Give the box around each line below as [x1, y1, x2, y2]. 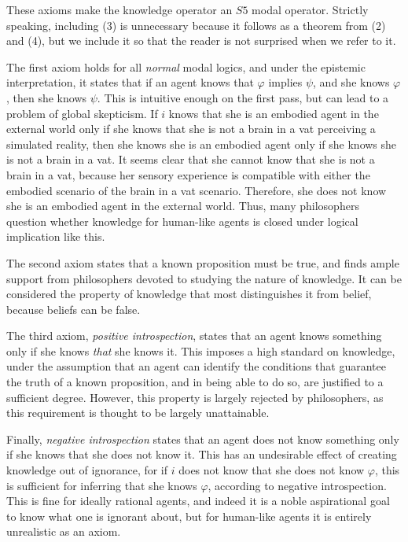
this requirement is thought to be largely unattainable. [6, 404, 270, 421]
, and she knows [313, 74, 390, 90]
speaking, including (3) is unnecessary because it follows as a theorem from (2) [6, 17, 386, 33]
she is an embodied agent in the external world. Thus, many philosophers [6, 197, 359, 214]
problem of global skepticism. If [6, 105, 158, 121]
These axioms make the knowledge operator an [6, 2, 233, 17]
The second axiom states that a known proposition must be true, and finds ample [6, 254, 399, 271]
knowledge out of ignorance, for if [6, 462, 168, 478]
